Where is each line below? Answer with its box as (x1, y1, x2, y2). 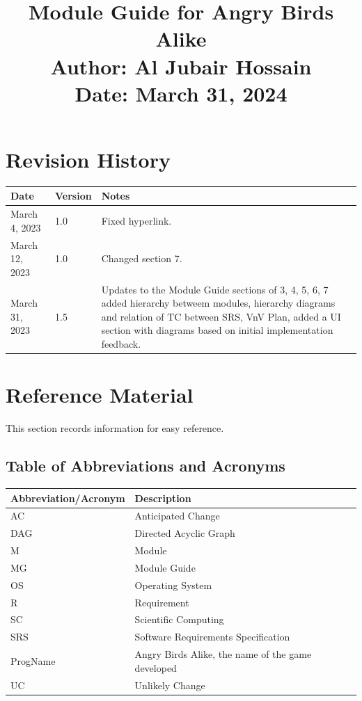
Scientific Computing (134, 612, 224, 627)
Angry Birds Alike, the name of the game (134, 647, 312, 661)
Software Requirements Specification (134, 629, 290, 644)
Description (134, 490, 191, 505)
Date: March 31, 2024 (74, 79, 288, 107)
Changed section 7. (101, 251, 182, 266)
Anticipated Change (134, 508, 220, 523)
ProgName (10, 653, 56, 668)
